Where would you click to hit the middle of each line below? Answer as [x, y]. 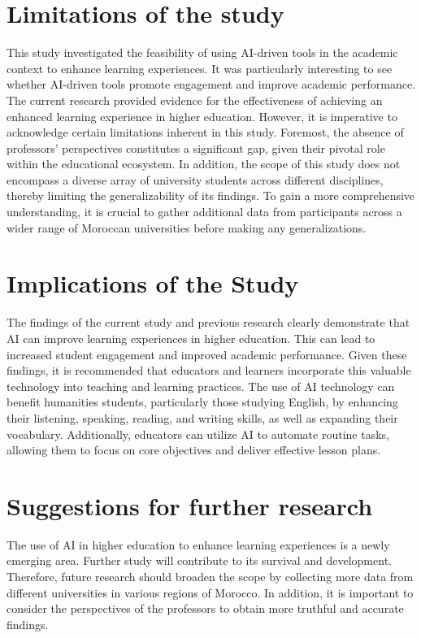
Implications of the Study [153, 283]
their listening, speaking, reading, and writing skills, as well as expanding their [202, 417]
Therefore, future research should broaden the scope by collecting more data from [210, 577]
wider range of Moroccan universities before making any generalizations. [187, 227]
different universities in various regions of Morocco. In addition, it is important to [210, 592]
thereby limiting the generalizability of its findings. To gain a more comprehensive [211, 195]
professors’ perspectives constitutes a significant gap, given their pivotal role [196, 148]
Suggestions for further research [190, 505]
